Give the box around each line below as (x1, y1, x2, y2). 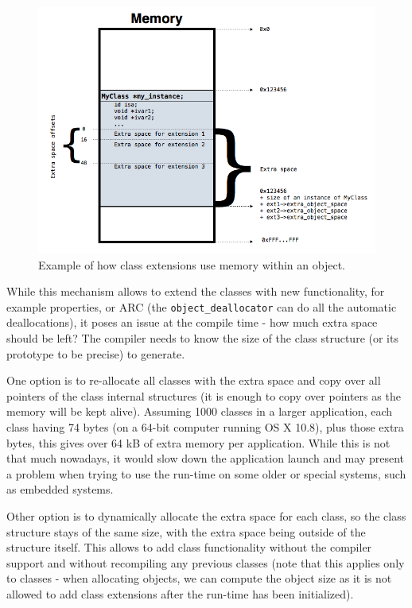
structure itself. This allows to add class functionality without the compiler (6, 539, 372, 556)
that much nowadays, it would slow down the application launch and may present (6, 450, 404, 467)
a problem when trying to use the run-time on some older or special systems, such (6, 465, 406, 482)
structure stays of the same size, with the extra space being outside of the (6, 523, 366, 540)
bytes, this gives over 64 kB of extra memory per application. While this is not (6, 434, 391, 451)
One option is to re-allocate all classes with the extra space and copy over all (6, 372, 381, 389)
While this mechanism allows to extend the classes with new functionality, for (6, 283, 385, 300)
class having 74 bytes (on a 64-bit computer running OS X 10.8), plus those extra (6, 418, 404, 435)
